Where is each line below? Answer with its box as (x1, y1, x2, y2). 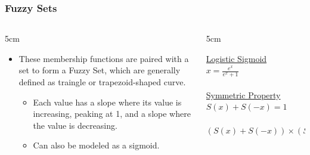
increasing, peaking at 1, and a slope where (33, 107, 191, 120)
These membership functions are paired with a (18, 52, 189, 64)
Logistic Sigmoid (206, 52, 267, 64)
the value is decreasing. (33, 119, 117, 131)
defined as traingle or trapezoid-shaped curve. (18, 76, 186, 88)
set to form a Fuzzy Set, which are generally (18, 64, 181, 76)
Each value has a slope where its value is (33, 95, 182, 108)
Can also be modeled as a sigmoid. (33, 139, 160, 151)
